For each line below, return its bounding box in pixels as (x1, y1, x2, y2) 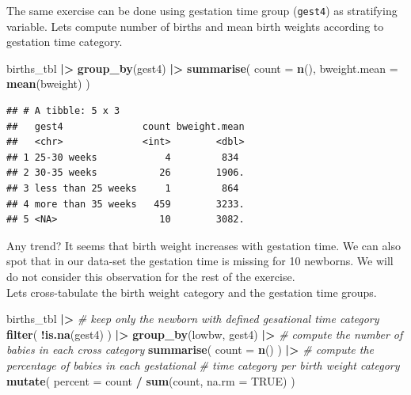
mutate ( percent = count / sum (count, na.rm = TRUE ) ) (6, 372, 295, 389)
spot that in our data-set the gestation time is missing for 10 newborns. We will (6, 253, 394, 269)
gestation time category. (6, 33, 123, 50)
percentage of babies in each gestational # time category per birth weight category (6, 356, 400, 373)
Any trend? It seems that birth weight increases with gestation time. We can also (6, 237, 401, 253)
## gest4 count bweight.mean (6, 120, 245, 132)
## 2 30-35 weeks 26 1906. (6, 167, 245, 179)
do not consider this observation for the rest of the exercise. (6, 268, 295, 284)
